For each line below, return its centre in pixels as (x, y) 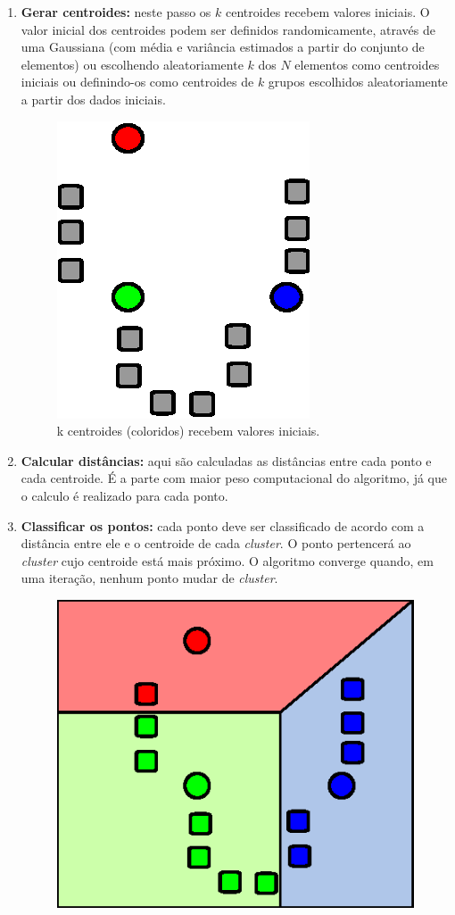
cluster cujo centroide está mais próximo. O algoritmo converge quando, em (227, 560)
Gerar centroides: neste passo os (116, 12)
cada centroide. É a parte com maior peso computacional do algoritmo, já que (234, 478)
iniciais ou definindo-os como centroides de (137, 82)
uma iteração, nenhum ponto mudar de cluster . (149, 578)
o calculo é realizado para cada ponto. (124, 495)
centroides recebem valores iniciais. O (328, 12)
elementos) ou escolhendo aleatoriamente (132, 64)
